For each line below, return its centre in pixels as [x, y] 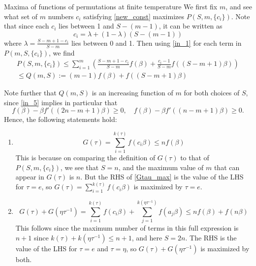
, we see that [80, 167]
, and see [239, 6]
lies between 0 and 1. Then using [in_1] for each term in [156, 43]
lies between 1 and [86, 26]
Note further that [30, 93]
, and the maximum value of [161, 167]
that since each [27, 26]
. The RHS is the [211, 237]
